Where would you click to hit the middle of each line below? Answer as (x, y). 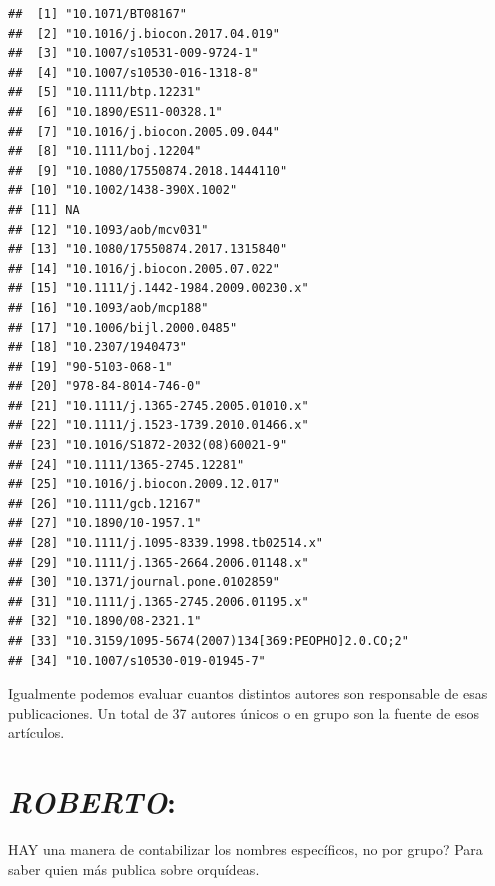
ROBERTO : (92, 802)
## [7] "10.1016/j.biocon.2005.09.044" (144, 131)
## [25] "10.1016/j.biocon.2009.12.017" (144, 484)
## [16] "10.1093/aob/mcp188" (108, 307)
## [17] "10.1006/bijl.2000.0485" (123, 327)
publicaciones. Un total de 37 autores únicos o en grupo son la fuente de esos (244, 712)
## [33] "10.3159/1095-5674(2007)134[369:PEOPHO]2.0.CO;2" (208, 641)
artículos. (36, 732)
